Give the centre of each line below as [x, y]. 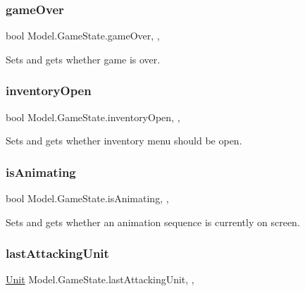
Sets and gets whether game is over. [83, 59]
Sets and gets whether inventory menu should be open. [124, 141]
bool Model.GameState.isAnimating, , [87, 198]
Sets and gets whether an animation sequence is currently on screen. [153, 222]
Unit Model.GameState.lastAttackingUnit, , [100, 279]
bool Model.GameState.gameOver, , [83, 36]
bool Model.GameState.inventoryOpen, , [93, 117]
